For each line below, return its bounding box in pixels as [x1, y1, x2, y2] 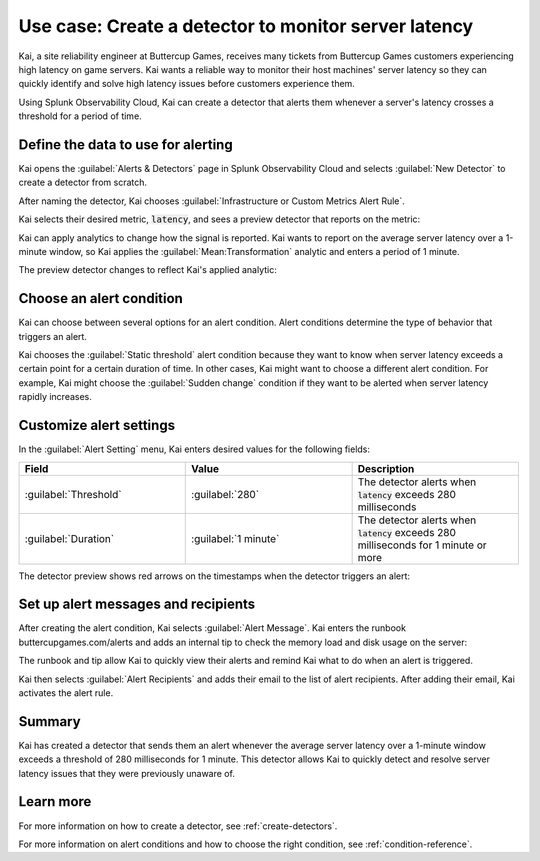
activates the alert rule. [18, 686, 114, 699]
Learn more [18, 793, 92, 810]
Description [357, 461, 415, 475]
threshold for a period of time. [18, 110, 142, 122]
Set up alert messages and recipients [18, 596, 256, 613]
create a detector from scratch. [18, 176, 148, 189]
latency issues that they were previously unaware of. [18, 767, 235, 779]
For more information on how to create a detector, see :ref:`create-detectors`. [18, 820, 338, 832]
